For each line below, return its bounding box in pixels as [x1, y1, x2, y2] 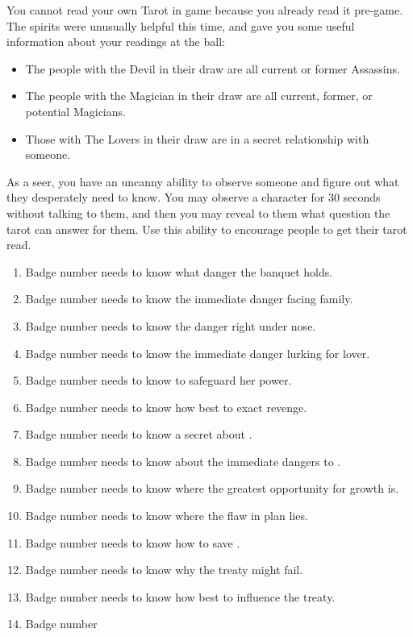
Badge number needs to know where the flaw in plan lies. [25, 507, 308, 524]
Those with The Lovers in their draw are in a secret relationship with [25, 130, 369, 147]
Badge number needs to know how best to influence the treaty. [25, 588, 336, 605]
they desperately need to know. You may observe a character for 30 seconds [6, 189, 381, 206]
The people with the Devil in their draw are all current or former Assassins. [25, 60, 400, 77]
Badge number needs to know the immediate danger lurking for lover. [25, 344, 370, 361]
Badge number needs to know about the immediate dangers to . [25, 452, 341, 469]
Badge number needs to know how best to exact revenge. [25, 398, 307, 415]
